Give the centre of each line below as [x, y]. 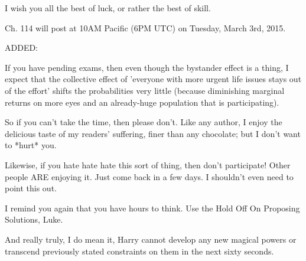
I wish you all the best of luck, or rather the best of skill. [108, 8]
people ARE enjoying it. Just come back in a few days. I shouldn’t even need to [149, 176]
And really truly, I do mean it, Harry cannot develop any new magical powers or [151, 239]
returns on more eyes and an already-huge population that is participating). [142, 102]
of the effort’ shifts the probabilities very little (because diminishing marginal [145, 90]
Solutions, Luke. [34, 219]
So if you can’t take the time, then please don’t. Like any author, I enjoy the [144, 122]
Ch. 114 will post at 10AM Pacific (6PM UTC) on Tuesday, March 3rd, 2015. [145, 27]
